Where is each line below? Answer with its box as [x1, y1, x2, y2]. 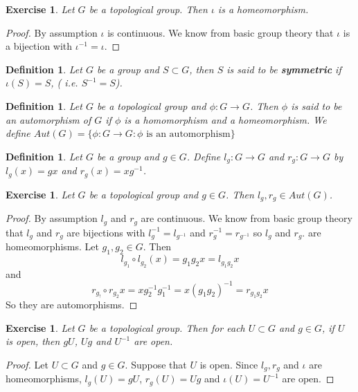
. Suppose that [125, 357, 187, 371]
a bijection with [6, 39, 73, 53]
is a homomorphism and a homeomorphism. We [124, 112, 327, 127]
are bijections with [66, 225, 145, 239]
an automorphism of [6, 112, 91, 127]
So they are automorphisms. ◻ [6, 297, 138, 312]
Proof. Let [6, 357, 48, 371]
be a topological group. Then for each [89, 320, 245, 335]
